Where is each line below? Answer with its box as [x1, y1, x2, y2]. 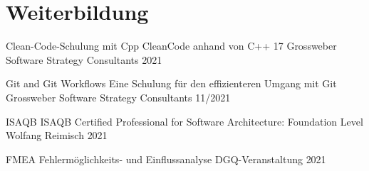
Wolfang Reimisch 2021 [6, 128, 108, 143]
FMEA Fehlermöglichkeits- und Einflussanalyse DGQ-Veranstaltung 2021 [6, 151, 326, 166]
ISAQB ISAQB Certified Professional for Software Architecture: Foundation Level [6, 114, 363, 128]
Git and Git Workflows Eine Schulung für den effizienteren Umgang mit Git [6, 76, 337, 91]
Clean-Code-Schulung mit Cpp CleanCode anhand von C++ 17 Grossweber [6, 38, 337, 53]
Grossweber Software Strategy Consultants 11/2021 [6, 89, 231, 104]
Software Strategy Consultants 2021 [6, 52, 162, 67]
